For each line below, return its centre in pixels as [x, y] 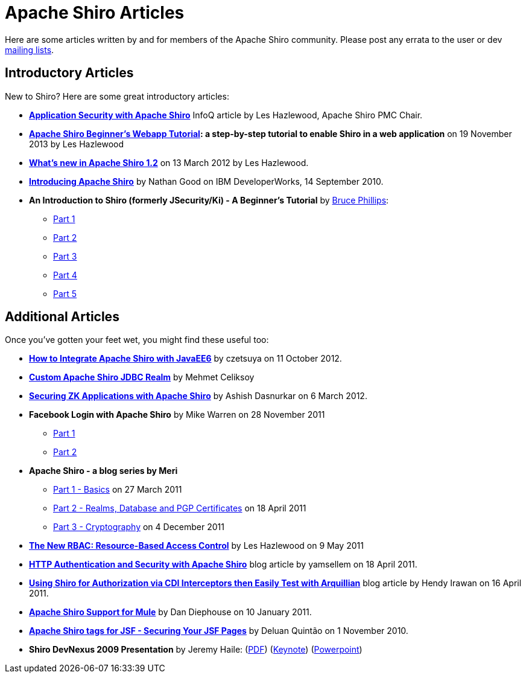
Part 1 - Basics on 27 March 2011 [118, 490]
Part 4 [65, 275]
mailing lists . [30, 50]
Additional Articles [62, 317]
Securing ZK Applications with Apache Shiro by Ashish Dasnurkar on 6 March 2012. [198, 396]
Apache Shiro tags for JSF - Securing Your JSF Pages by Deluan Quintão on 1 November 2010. [219, 631]
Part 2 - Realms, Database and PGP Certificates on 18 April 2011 [180, 508]
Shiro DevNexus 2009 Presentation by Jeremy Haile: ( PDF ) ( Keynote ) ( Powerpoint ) [196, 650]
